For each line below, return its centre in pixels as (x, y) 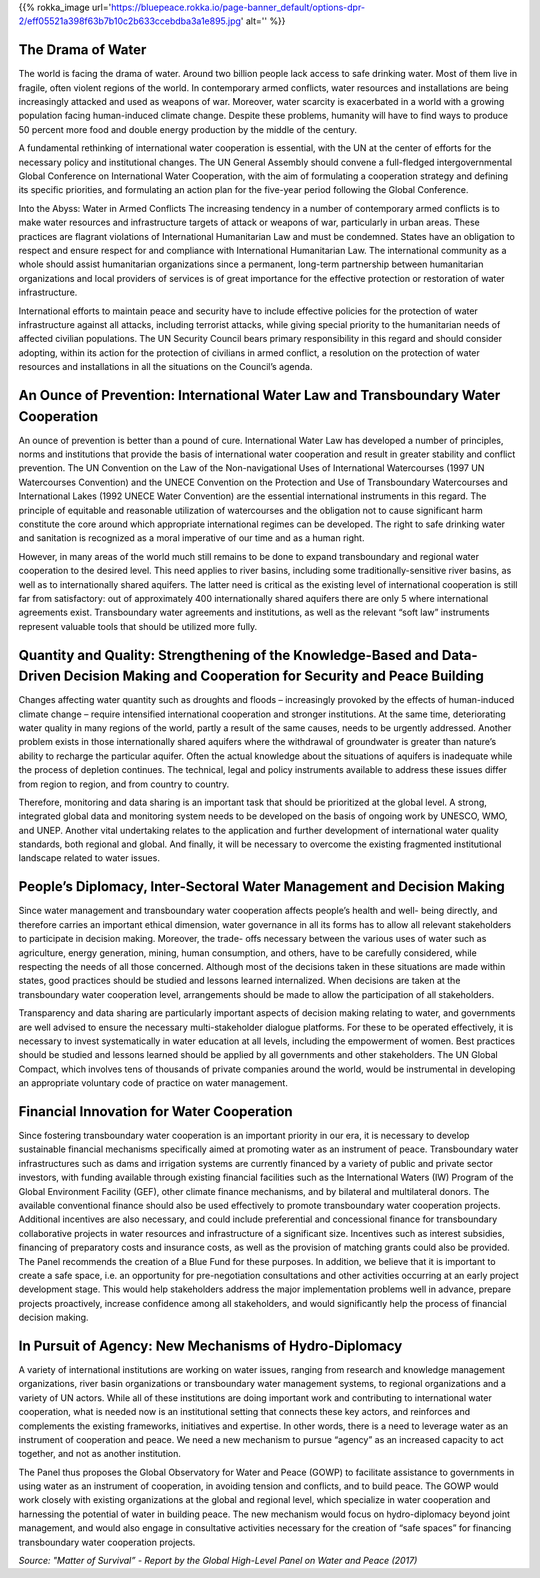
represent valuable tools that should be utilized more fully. (138, 626)
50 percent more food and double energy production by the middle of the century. (187, 129)
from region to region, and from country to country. (124, 784)
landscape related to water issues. (89, 858)
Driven (40, 676)
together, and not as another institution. (100, 1454)
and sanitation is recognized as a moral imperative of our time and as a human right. (191, 538)
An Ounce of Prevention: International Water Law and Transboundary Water (259, 395)
